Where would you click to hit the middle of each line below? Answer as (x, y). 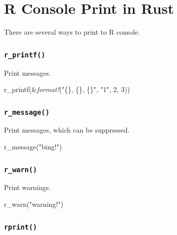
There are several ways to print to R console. (72, 32)
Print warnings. (27, 187)
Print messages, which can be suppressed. (67, 130)
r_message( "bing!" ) (33, 147)
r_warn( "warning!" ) (34, 204)
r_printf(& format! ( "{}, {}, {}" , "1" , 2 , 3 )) (67, 89)
